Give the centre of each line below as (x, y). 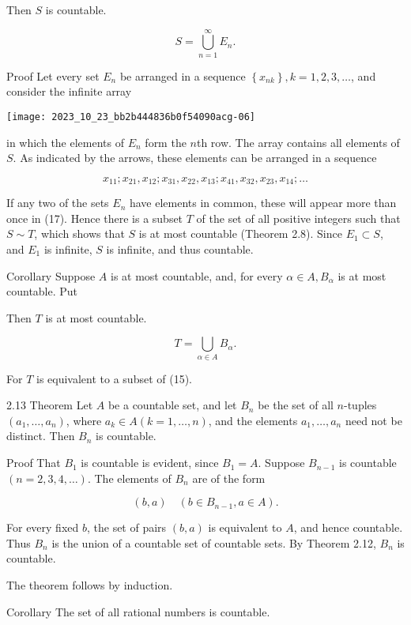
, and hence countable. (348, 527)
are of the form (229, 478)
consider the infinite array (69, 91)
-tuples (360, 405)
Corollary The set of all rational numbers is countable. (138, 611)
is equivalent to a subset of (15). (114, 378)
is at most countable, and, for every (197, 275)
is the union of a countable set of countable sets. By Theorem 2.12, (214, 542)
